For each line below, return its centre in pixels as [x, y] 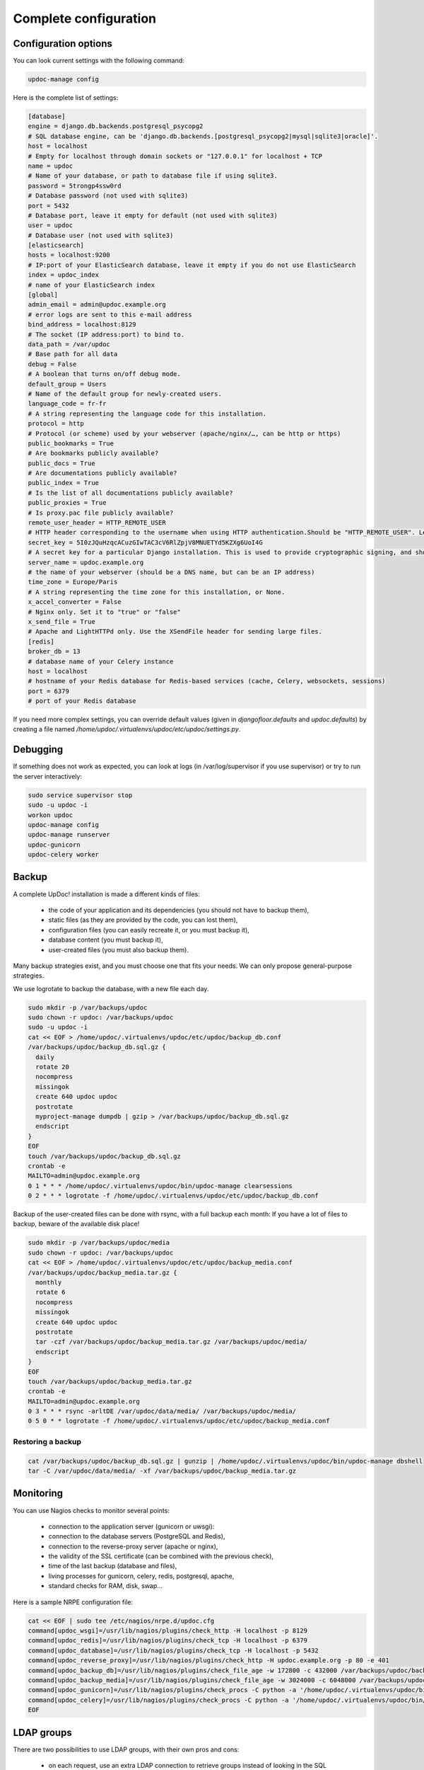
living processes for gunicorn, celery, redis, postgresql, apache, [141, 1576]
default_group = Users [67, 384]
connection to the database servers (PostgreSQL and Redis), [137, 1536]
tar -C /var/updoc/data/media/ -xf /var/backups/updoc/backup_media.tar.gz [162, 1471]
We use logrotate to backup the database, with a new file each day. [111, 988]
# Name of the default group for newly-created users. [125, 394]
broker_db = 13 [54, 652]
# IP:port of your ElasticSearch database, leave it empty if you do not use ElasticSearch [192, 265]
